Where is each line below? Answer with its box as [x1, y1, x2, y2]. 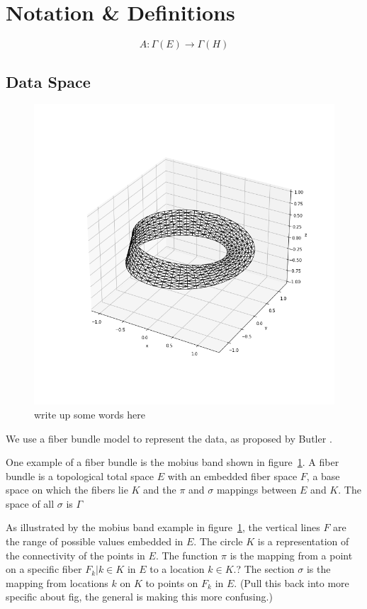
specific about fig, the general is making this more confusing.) [6, 589, 273, 604]
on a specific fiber [6, 562, 82, 576]
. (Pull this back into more [234, 575, 349, 590]
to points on [145, 575, 198, 590]
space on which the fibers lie [6, 482, 128, 497]
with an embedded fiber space [167, 468, 298, 483]
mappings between [216, 482, 297, 497]
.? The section [233, 562, 295, 576]
